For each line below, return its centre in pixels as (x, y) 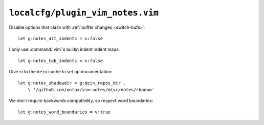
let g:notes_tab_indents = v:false (60, 61)
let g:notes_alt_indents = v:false (60, 38)
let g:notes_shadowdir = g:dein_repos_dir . (72, 83)
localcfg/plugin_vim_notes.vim (84, 13)
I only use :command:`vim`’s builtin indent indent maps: (65, 49)
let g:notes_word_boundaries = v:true (64, 112)
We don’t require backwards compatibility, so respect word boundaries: (81, 101)
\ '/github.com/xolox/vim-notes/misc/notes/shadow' (91, 90)
